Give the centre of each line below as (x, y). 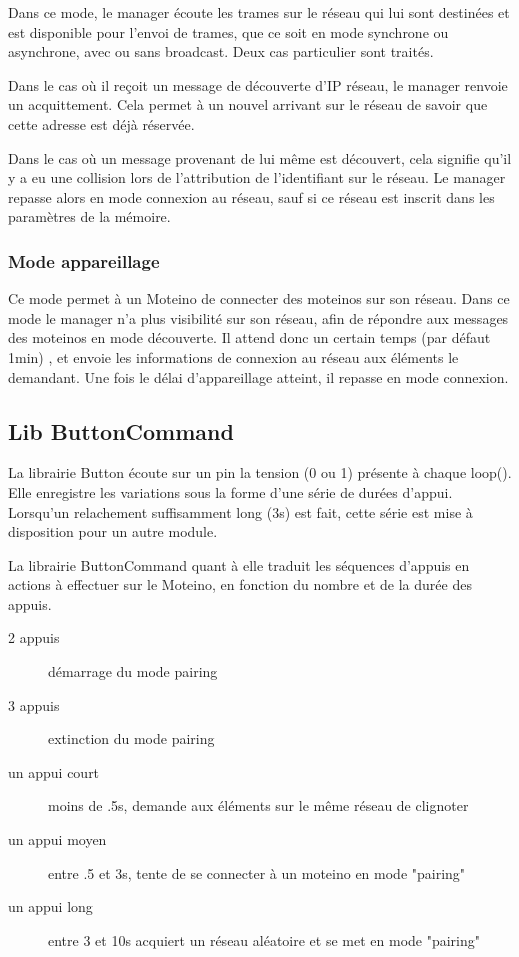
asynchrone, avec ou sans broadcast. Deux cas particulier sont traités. (221, 51)
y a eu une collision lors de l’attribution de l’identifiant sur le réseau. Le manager (257, 177)
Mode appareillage (84, 260)
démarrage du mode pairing (133, 671)
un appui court (54, 771)
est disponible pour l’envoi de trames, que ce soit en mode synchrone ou (228, 31)
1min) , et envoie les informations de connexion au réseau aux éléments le (233, 356)
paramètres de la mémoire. (89, 216)
